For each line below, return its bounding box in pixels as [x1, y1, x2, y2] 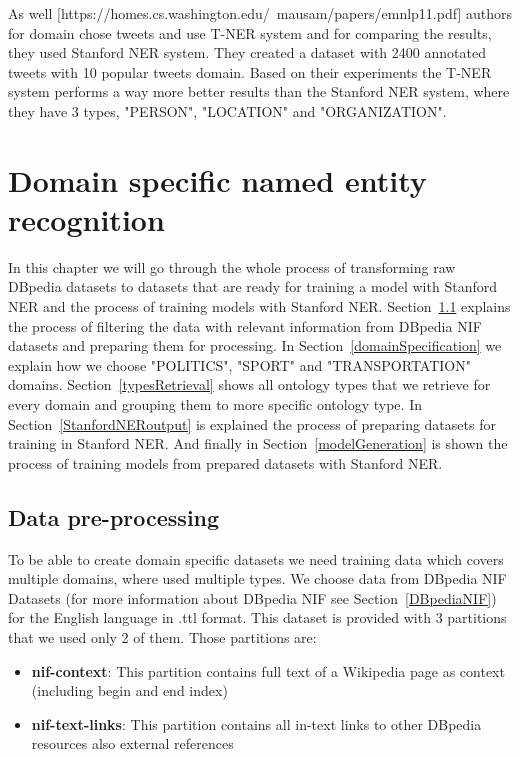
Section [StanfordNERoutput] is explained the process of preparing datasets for [8, 413, 496, 434]
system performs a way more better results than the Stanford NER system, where [8, 81, 510, 102]
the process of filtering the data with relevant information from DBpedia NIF [8, 315, 482, 336]
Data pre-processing [8, 501, 220, 532]
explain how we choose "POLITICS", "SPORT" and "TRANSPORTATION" [8, 354, 471, 375]
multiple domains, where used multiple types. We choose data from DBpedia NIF [8, 568, 507, 589]
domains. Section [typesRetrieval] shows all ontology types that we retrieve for [8, 374, 491, 395]
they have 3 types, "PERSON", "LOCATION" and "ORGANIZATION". [8, 100, 447, 121]
